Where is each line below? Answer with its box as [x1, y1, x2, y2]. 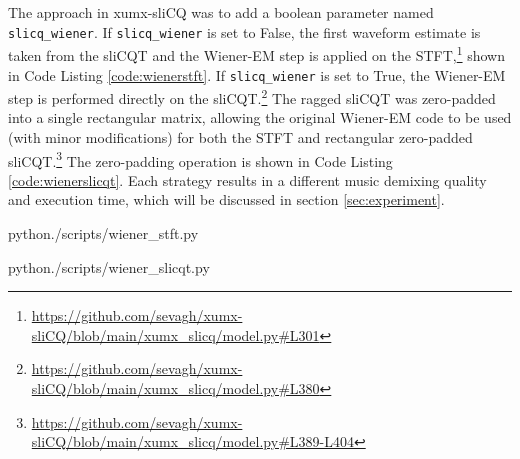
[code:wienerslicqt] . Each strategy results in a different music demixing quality [8, 169, 487, 190]
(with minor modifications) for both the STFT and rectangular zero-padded [8, 127, 473, 147]
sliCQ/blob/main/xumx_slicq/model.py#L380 [31, 378, 320, 398]
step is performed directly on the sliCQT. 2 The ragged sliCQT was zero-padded [8, 85, 496, 108]
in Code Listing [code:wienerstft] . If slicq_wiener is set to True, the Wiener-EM [8, 64, 506, 85]
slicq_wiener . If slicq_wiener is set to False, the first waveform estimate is [8, 21, 481, 42]
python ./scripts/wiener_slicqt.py [8, 256, 210, 277]
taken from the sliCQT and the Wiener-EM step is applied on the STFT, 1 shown [8, 42, 506, 65]
